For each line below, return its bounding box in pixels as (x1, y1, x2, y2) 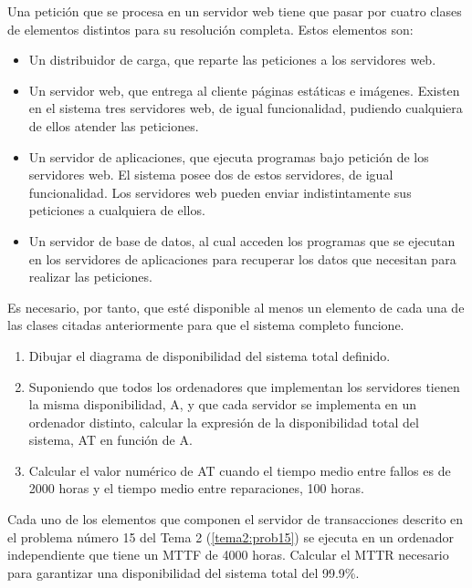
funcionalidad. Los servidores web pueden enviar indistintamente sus (28, 182, 412, 201)
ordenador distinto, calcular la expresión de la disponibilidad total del (28, 412, 419, 431)
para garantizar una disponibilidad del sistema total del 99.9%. (7, 562, 360, 582)
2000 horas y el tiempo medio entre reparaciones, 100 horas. (28, 479, 364, 498)
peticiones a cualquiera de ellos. (28, 201, 205, 220)
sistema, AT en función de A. (28, 430, 193, 449)
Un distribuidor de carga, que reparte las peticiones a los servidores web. (28, 50, 436, 69)
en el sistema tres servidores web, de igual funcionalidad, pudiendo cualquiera (28, 98, 463, 118)
